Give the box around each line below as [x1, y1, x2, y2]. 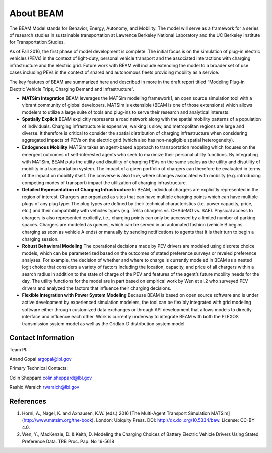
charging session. [22, 236, 59, 242]
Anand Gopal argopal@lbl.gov [9, 356, 72, 362]
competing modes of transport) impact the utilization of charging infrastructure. [22, 179, 187, 186]
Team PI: [9, 347, 28, 353]
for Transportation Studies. [9, 39, 65, 45]
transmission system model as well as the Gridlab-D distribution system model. [22, 320, 186, 327]
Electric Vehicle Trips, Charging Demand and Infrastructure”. [9, 86, 134, 92]
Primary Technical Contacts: [9, 365, 68, 371]
